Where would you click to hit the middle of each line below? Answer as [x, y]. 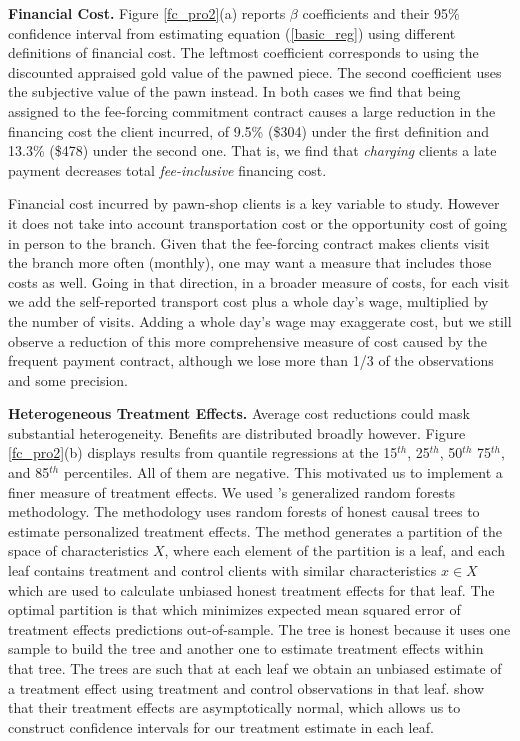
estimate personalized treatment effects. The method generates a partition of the [255, 530]
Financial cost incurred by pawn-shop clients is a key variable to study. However [254, 203]
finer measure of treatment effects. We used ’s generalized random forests [232, 491]
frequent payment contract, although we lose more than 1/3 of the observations [251, 360]
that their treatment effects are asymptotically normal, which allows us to [234, 707]
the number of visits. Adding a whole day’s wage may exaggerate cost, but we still [260, 320]
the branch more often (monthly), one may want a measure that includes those [250, 262]
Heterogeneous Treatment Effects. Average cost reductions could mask [239, 413]
